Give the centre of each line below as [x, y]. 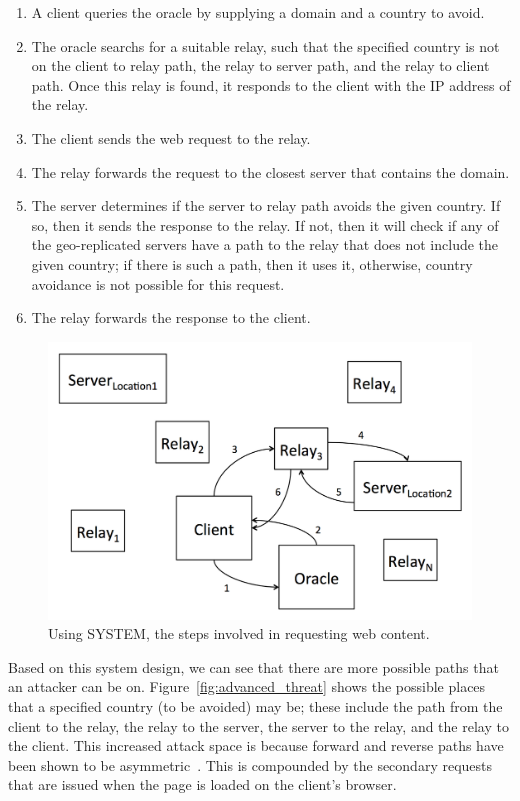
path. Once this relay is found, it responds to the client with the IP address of [271, 84]
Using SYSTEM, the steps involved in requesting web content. [239, 633]
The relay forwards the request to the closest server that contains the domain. [270, 171]
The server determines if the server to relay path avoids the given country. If [266, 205]
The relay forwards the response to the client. [171, 317]
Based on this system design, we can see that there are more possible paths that [253, 666]
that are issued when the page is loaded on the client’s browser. [202, 784]
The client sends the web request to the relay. [171, 137]
